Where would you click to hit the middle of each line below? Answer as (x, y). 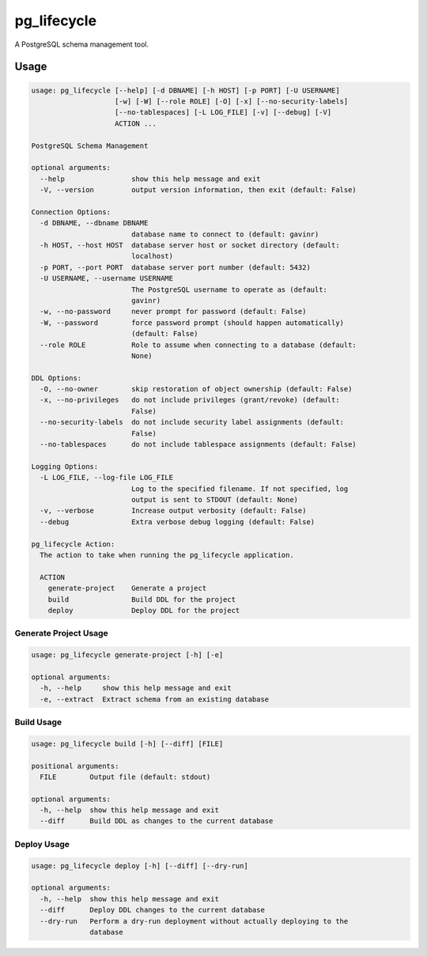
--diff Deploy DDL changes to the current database (152, 910)
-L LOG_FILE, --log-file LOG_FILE (107, 478)
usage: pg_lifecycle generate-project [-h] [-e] (127, 655)
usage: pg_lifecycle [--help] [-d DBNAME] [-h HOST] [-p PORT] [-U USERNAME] (185, 90)
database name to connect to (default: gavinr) (225, 234)
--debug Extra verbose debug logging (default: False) (178, 521)
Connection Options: (71, 212)
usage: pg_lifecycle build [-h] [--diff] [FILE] (127, 744)
